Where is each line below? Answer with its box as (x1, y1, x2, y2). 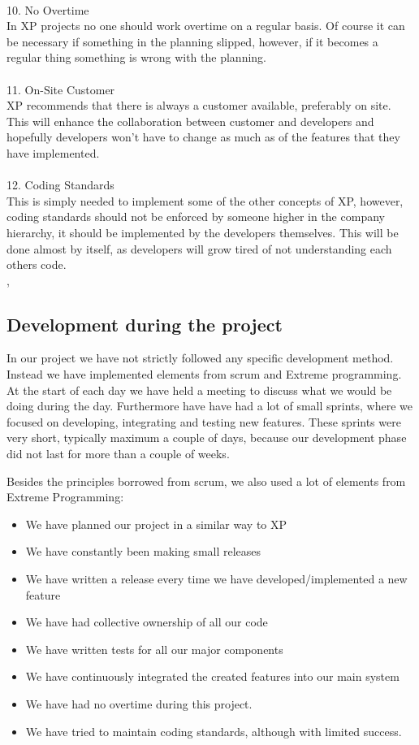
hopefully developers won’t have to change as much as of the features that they (6, 128, 400, 145)
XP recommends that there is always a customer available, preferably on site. (6, 97, 391, 114)
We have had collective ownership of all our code (25, 613, 268, 630)
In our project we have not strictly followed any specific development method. (6, 349, 394, 366)
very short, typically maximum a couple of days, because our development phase (6, 429, 407, 446)
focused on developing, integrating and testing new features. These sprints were (6, 413, 401, 430)
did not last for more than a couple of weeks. (6, 445, 230, 462)
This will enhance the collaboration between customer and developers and (6, 112, 374, 129)
